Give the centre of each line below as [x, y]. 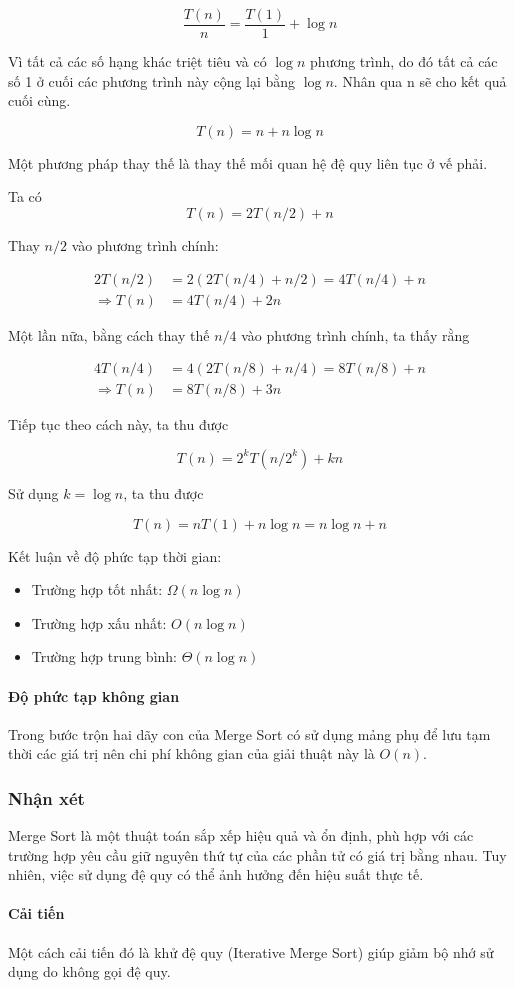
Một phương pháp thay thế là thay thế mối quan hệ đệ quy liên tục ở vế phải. [248, 162]
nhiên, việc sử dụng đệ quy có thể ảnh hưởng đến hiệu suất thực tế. [216, 874]
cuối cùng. [39, 100]
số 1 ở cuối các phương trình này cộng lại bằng [152, 80]
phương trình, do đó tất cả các [404, 61]
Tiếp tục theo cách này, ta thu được [118, 424]
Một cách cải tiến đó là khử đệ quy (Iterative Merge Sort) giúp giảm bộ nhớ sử [251, 951]
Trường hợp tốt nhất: [97, 589]
